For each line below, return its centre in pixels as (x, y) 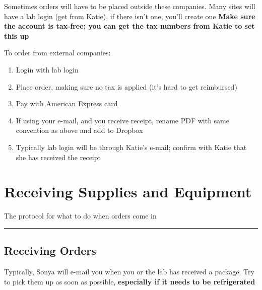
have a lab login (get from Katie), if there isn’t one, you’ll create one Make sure (130, 16)
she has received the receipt (58, 157)
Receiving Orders (50, 250)
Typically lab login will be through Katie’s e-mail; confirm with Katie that (131, 147)
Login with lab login (47, 69)
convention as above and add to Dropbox (79, 130)
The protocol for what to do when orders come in (80, 216)
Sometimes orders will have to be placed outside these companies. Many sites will (130, 6)
